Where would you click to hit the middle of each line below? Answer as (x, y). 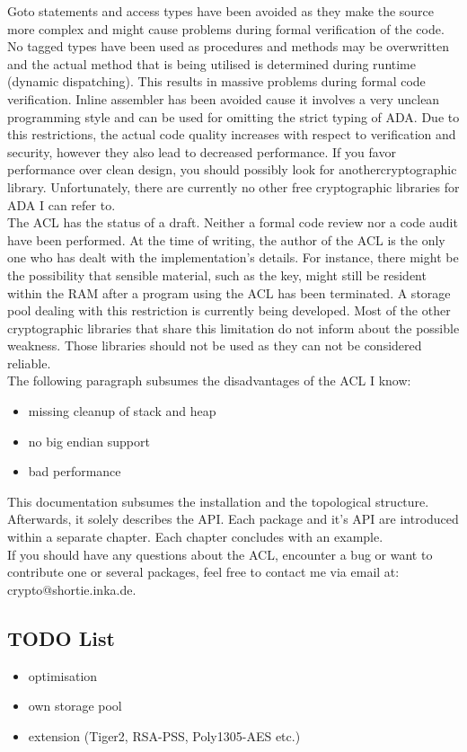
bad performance (75, 471)
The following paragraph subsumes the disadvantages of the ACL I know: (209, 380)
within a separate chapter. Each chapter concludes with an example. (195, 537)
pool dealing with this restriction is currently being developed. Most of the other (229, 310)
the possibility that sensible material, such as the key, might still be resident (217, 274)
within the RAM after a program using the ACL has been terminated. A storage (229, 292)
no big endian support (89, 441)
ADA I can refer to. (62, 204)
